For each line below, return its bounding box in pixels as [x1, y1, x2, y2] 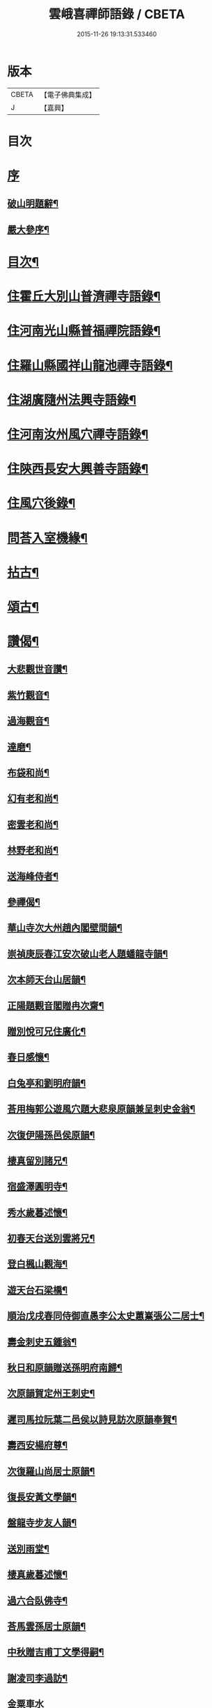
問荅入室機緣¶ [7, 530, 88, 546]
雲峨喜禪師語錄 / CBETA [48, 6, 186, 22]
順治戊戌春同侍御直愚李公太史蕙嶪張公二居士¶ [7, 1310, 205, 1322]
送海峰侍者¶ [7, 870, 59, 882]
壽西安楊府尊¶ [7, 1440, 68, 1452]
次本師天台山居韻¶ [7, 974, 86, 986]
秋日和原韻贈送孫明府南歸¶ [7, 1362, 123, 1374]
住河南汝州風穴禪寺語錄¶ [7, 426, 149, 443]
